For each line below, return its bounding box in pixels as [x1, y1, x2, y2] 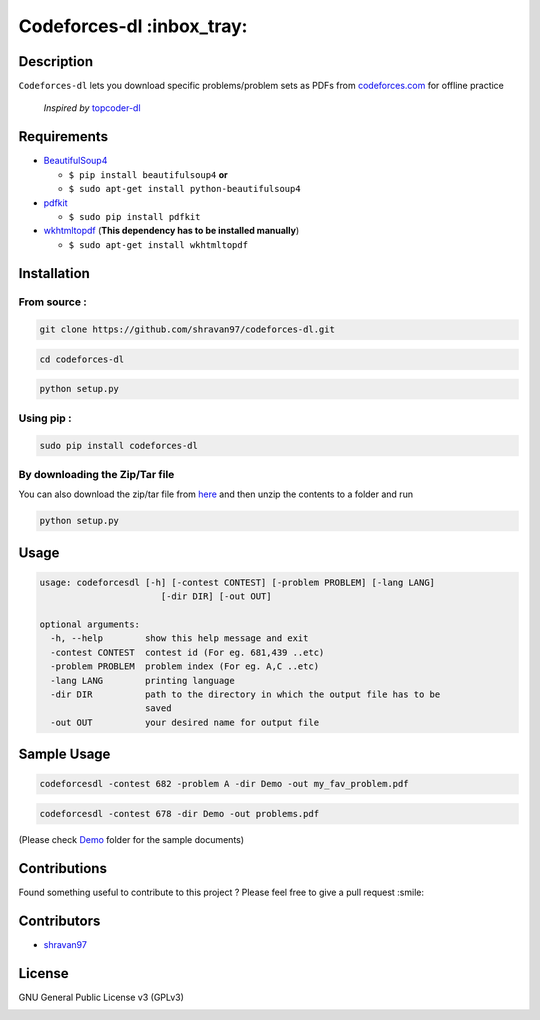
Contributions [18, 860, 107, 877]
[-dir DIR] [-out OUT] [160, 591, 272, 602]
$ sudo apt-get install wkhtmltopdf [68, 239, 249, 250]
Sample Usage [18, 746, 111, 763]
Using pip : [18, 411, 72, 425]
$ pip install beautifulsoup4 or [68, 168, 229, 180]
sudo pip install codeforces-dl [39, 440, 199, 451]
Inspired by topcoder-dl [43, 102, 141, 114]
